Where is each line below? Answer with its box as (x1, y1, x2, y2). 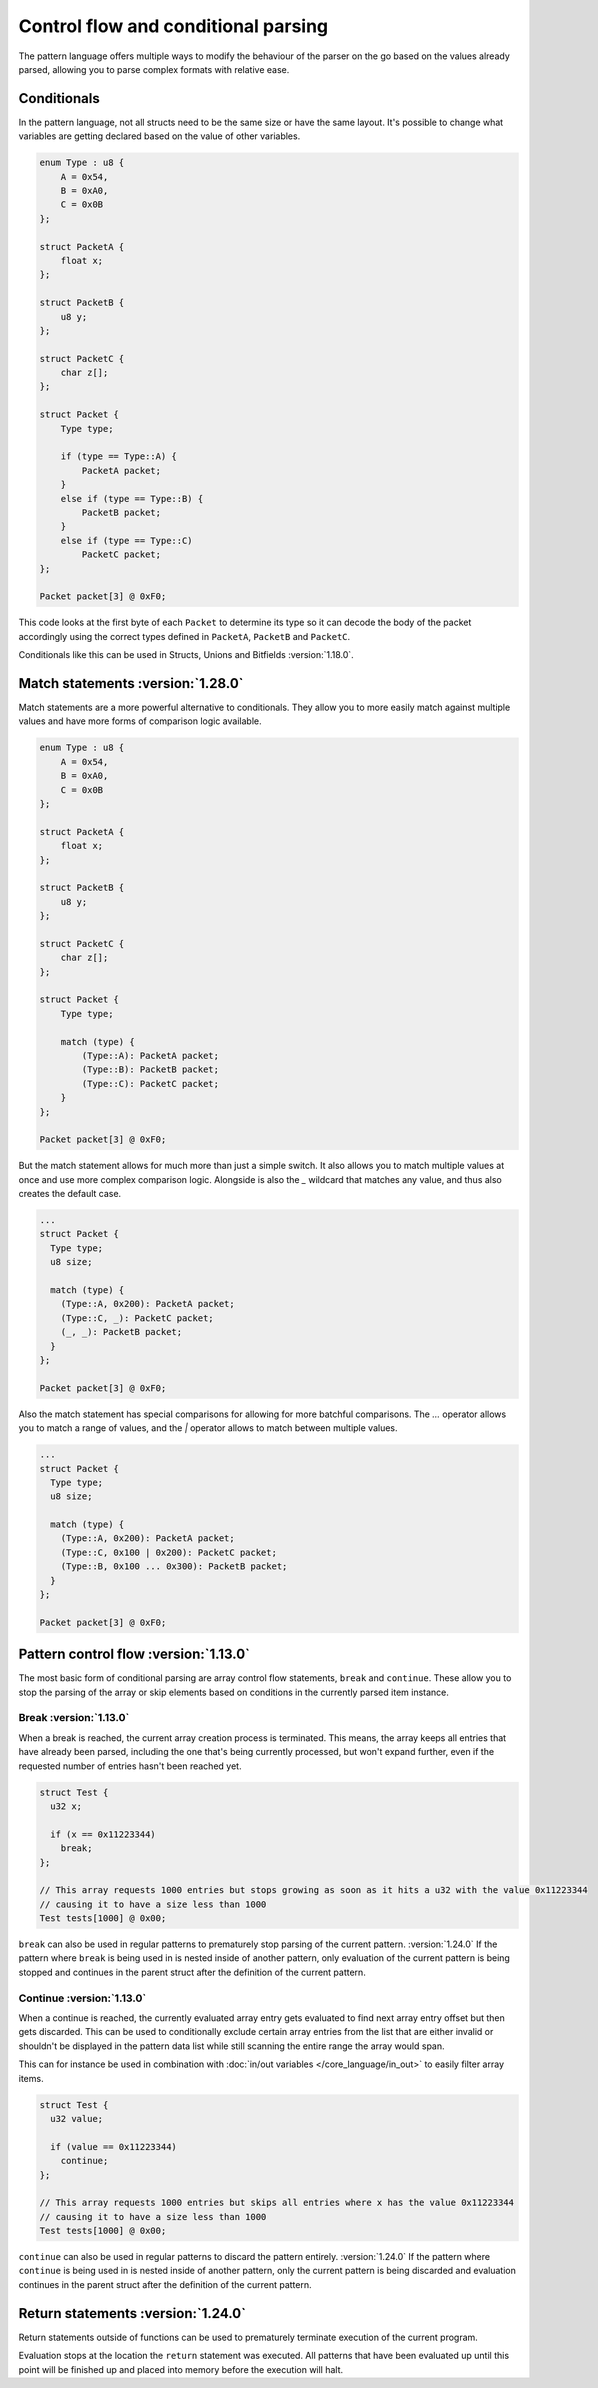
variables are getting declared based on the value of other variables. (18, 130, 301, 142)
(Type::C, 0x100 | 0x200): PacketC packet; (60, 1546, 277, 1558)
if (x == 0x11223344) (50, 1828, 157, 1840)
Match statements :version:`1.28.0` (18, 675, 244, 692)
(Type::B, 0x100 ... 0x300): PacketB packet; (60, 1561, 288, 1572)
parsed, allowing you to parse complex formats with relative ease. (18, 63, 290, 75)
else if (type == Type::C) (60, 535, 194, 546)
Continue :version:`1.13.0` (18, 1991, 147, 2005)
